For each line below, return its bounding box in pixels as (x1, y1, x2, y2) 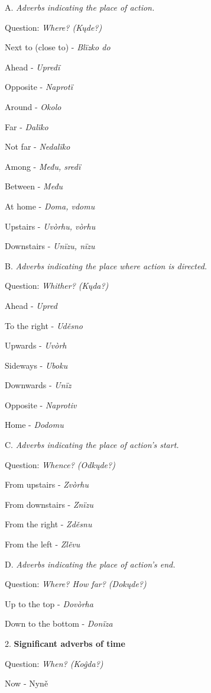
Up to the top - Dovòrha (5, 597, 93, 610)
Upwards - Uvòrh (5, 339, 67, 352)
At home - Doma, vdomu (5, 199, 95, 212)
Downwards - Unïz (5, 379, 72, 391)
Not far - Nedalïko (5, 140, 70, 153)
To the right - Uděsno (5, 319, 83, 331)
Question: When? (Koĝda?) (5, 657, 103, 669)
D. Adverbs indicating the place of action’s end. (5, 557, 176, 570)
